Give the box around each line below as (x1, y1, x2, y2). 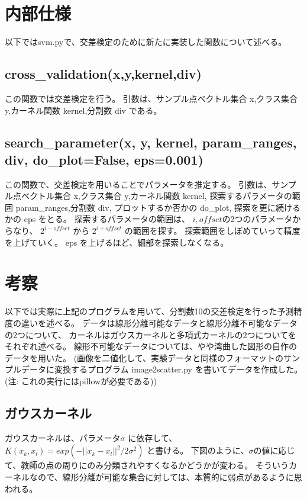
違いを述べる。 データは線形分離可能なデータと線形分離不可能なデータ (21, 316, 298, 329)
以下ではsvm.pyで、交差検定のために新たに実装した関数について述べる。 (5, 36, 287, 48)
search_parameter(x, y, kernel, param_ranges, (5, 133, 297, 151)
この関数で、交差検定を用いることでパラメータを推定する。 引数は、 (5, 178, 272, 190)
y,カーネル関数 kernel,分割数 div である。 (5, 104, 162, 116)
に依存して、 (128, 431, 177, 444)
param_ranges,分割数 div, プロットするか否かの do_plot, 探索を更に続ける (15, 201, 300, 213)
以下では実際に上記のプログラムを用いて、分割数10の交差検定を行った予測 (5, 305, 294, 317)
